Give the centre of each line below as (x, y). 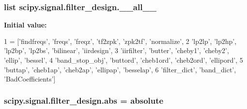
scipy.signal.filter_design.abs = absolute (84, 100)
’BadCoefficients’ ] (30, 79)
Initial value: (25, 25)
